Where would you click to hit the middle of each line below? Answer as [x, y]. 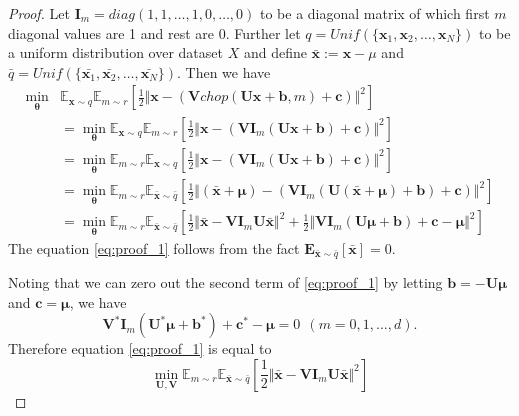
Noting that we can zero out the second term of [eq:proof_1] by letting [225, 282]
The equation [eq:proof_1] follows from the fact [154, 247]
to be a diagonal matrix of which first [374, 13]
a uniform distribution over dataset [115, 52]
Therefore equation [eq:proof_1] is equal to [140, 348]
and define [275, 52]
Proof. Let [39, 13]
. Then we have [224, 71]
